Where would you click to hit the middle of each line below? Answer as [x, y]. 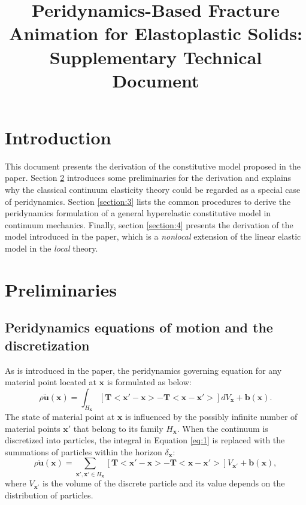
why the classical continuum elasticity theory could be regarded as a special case [153, 190]
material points [33, 428]
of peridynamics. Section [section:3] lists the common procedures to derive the [148, 201]
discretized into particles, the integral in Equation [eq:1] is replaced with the [145, 440]
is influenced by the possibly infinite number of [211, 416]
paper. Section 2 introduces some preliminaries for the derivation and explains [148, 178]
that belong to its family [118, 428]
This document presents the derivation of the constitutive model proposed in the [153, 166]
